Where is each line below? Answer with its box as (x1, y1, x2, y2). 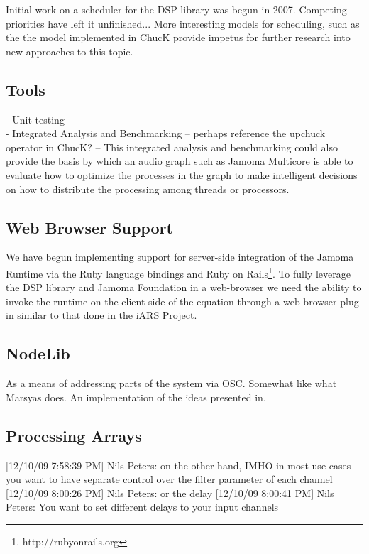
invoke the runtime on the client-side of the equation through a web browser (6, 293, 337, 308)
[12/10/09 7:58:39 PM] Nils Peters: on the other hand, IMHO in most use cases (6, 457, 351, 472)
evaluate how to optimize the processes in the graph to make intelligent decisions (6, 167, 358, 182)
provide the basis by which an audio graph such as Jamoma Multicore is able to (6, 153, 353, 168)
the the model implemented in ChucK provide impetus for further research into (6, 30, 351, 45)
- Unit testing (6, 112, 65, 126)
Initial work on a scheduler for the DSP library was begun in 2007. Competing (6, 2, 347, 16)
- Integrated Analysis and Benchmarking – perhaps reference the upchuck (6, 126, 326, 141)
